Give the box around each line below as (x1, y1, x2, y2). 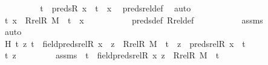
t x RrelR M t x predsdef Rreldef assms (4, 13, 263, 26)
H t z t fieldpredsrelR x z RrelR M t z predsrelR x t (4, 37, 246, 49)
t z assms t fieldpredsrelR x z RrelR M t (4, 49, 220, 61)
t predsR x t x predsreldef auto (40, 2, 191, 14)
